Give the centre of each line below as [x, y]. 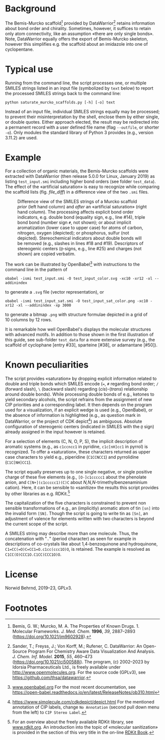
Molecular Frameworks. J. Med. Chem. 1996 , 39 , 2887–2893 [74, 632]
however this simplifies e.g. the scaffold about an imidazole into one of [77, 44]
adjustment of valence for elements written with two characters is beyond [80, 519]
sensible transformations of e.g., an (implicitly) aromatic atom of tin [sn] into [82, 508]
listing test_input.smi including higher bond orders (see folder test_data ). [81, 182]
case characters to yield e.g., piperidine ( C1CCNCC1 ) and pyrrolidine [72, 457]
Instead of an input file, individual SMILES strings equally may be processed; [82, 111]
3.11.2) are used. [21, 137]
